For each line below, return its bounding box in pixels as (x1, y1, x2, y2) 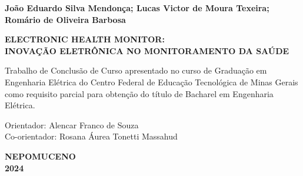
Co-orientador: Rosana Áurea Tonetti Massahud (5, 130, 178, 142)
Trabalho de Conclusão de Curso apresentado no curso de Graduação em (5, 64, 267, 77)
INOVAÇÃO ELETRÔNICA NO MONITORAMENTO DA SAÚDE (5, 44, 289, 57)
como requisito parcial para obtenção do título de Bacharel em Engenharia (5, 87, 274, 99)
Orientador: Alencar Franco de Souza (5, 118, 139, 131)
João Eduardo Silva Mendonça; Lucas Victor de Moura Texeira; (5, 2, 269, 14)
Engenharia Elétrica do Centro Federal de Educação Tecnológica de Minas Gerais (5, 75, 298, 88)
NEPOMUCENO (5, 150, 76, 162)
